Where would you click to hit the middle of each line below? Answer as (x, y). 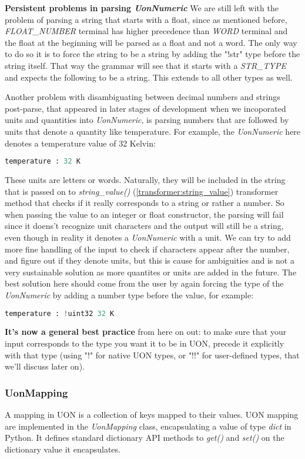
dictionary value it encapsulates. (63, 449)
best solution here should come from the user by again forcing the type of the (144, 283)
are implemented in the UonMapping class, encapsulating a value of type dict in (148, 426)
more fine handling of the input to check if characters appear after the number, (147, 249)
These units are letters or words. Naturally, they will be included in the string (145, 179)
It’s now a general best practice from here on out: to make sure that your (146, 332)
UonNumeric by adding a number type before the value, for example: (129, 295)
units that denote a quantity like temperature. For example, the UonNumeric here (153, 131)
